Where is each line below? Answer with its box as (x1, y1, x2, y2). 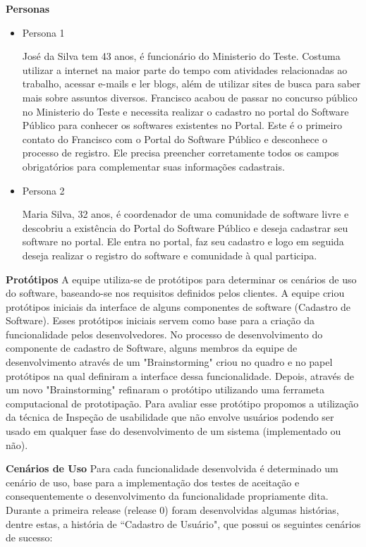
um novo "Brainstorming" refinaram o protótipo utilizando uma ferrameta (6, 382, 325, 397)
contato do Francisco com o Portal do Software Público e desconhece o (22, 131, 327, 146)
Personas (6, 1, 50, 16)
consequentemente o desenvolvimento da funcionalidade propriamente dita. (6, 488, 329, 503)
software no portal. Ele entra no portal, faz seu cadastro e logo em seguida (22, 234, 344, 249)
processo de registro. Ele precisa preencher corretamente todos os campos (22, 145, 339, 160)
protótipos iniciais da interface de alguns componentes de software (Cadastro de (6, 299, 351, 314)
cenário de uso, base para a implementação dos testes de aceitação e (6, 474, 300, 489)
